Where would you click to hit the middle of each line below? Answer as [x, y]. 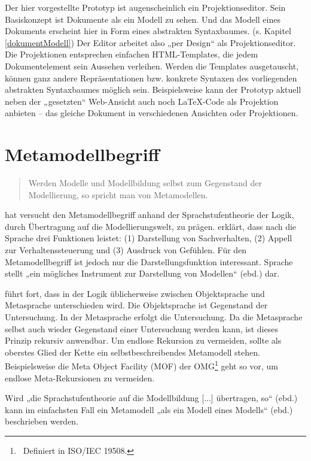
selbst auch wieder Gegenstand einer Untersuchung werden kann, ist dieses [141, 328]
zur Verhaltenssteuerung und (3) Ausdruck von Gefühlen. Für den [126, 250]
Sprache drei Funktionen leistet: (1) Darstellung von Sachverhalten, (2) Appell [149, 238]
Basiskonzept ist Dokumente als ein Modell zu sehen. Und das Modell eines [143, 19]
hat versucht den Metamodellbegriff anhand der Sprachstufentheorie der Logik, [150, 215]
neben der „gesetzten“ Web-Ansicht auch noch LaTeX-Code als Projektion [142, 101]
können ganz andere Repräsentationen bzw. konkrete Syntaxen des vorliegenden [151, 78]
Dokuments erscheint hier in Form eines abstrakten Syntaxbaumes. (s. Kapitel [148, 31]
